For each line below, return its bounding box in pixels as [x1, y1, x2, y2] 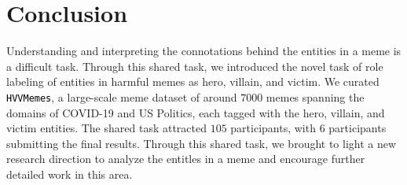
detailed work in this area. [6, 165, 133, 182]
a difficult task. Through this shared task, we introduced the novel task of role [6, 57, 383, 74]
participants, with [230, 120, 316, 136]
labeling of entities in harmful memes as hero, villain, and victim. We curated [6, 73, 379, 90]
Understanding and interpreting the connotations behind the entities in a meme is [6, 43, 401, 59]
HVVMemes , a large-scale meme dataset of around [6, 88, 237, 105]
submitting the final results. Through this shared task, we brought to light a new [6, 135, 397, 151]
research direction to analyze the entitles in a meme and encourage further [6, 150, 365, 167]
